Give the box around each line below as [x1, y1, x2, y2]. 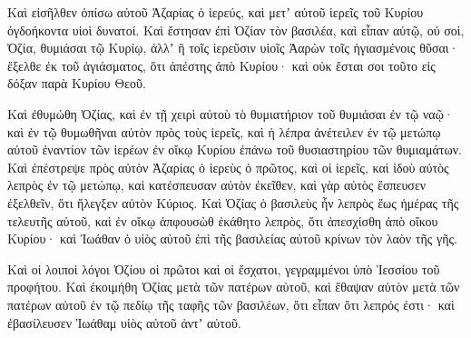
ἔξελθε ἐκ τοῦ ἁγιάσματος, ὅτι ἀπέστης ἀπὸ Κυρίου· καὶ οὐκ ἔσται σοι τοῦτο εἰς [7, 55, 436, 75]
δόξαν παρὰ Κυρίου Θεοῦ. [7, 74, 146, 93]
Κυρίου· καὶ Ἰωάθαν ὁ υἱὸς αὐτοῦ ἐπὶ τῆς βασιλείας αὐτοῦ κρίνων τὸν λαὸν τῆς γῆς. [7, 229, 457, 248]
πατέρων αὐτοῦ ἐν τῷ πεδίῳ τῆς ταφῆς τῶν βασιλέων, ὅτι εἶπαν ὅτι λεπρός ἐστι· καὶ [7, 294, 455, 313]
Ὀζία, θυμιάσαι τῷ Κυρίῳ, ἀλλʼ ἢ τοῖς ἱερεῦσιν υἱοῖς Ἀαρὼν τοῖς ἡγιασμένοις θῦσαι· [7, 38, 459, 57]
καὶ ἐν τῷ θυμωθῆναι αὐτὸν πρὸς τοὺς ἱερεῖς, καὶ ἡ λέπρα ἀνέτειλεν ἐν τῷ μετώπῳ [7, 122, 441, 141]
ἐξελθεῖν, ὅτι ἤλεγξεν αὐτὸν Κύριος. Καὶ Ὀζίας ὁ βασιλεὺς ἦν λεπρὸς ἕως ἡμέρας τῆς [7, 193, 459, 212]
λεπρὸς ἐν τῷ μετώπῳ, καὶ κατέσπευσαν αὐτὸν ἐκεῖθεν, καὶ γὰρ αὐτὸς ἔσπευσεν [7, 175, 427, 194]
